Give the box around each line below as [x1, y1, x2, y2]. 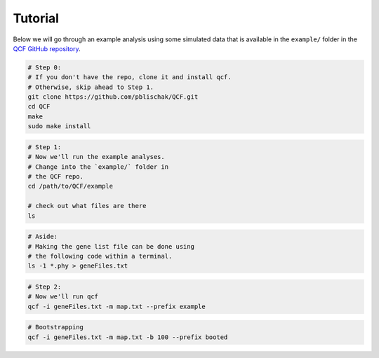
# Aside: [27, 233, 58, 241]
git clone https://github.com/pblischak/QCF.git [27, 93, 199, 101]
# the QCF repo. [27, 172, 84, 181]
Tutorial [13, 11, 60, 26]
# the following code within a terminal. [27, 252, 173, 260]
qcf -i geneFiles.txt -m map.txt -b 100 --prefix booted [27, 333, 228, 341]
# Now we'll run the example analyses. [27, 153, 165, 161]
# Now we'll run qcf [27, 293, 98, 301]
